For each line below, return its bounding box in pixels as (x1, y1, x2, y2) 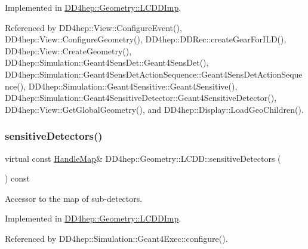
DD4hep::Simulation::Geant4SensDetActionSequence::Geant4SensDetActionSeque (5, 67, 303, 80)
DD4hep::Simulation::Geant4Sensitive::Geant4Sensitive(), (28, 79, 238, 92)
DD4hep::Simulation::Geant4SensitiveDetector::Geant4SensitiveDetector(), (5, 91, 277, 104)
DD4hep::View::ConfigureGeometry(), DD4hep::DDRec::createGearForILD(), (5, 33, 287, 45)
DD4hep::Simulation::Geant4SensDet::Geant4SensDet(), (5, 56, 209, 69)
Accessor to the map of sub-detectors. (5, 192, 143, 204)
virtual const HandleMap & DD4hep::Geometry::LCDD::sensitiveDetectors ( (5, 152, 281, 164)
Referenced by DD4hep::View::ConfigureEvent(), (5, 21, 182, 33)
